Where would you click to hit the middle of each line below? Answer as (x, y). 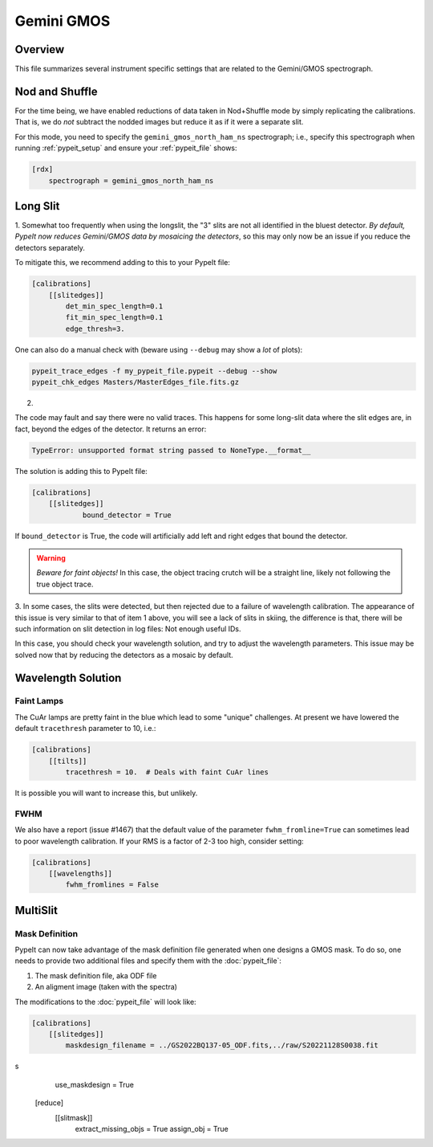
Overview (40, 49)
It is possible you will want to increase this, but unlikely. (106, 793)
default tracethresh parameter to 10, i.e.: (85, 729)
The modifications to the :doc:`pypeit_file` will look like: (105, 1002)
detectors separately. (50, 247)
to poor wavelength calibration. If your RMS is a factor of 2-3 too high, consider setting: (159, 841)
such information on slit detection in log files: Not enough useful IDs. (128, 629)
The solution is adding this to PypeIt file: (81, 471)
